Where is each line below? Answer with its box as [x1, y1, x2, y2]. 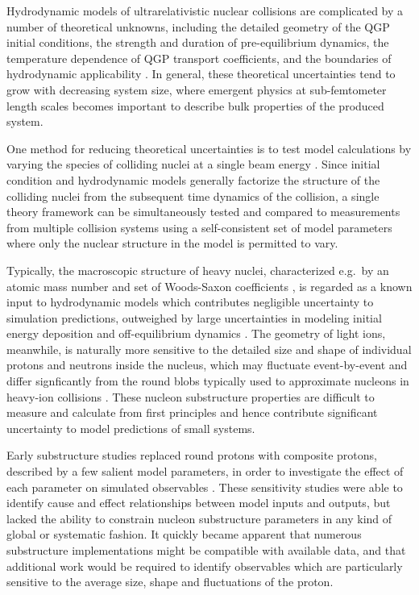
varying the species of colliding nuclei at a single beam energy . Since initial [6, 156, 380, 173]
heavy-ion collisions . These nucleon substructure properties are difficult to [6, 388, 375, 405]
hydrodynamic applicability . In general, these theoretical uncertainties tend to [6, 65, 396, 82]
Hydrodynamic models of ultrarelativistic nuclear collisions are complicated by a [6, 2, 404, 19]
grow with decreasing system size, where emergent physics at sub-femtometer [6, 81, 387, 98]
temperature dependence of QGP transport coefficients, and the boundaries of [6, 49, 392, 66]
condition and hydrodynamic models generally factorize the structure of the [6, 171, 380, 188]
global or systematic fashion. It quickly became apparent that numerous [6, 526, 362, 543]
